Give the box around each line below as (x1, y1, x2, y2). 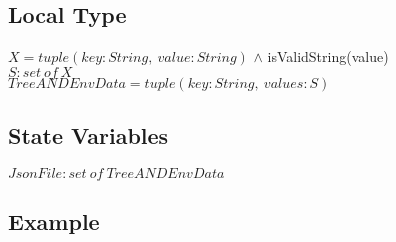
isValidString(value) (267, 46, 389, 67)
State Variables (8, 120, 169, 151)
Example (8, 206, 100, 237)
